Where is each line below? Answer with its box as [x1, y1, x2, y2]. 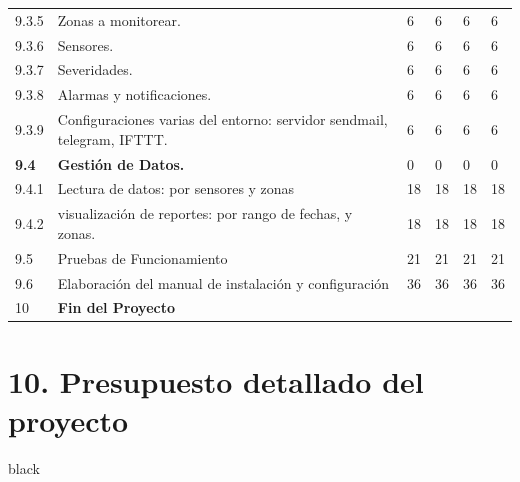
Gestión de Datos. [57, 153, 185, 174]
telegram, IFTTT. [57, 128, 168, 149]
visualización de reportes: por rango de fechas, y [57, 203, 353, 224]
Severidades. [57, 59, 133, 80]
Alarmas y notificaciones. [57, 84, 212, 105]
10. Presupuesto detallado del [8, 360, 424, 401]
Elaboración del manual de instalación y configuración [57, 272, 390, 293]
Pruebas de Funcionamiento [57, 247, 228, 268]
